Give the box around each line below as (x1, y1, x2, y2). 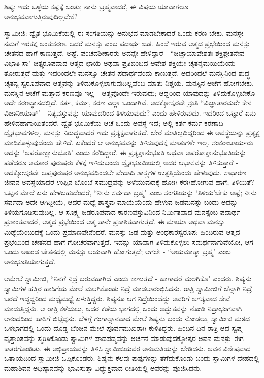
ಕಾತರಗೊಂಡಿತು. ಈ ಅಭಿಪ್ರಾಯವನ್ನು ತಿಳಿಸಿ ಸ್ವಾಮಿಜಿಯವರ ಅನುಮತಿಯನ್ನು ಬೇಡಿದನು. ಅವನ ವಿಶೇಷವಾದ (4, 343, 251, 353)
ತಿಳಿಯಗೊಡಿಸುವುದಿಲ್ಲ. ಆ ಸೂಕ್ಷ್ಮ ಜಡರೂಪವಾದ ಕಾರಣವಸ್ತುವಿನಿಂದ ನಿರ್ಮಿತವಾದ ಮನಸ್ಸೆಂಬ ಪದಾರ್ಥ (4, 206, 240, 217)
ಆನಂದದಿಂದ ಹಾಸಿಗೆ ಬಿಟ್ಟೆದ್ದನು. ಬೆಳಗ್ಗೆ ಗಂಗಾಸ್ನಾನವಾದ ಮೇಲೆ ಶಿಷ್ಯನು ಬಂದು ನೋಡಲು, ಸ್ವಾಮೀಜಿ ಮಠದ (4, 313, 250, 323)
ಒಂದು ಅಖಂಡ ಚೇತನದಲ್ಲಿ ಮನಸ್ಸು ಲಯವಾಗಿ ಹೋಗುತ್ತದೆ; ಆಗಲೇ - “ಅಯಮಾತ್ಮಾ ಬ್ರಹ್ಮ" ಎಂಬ (4, 246, 231, 257)
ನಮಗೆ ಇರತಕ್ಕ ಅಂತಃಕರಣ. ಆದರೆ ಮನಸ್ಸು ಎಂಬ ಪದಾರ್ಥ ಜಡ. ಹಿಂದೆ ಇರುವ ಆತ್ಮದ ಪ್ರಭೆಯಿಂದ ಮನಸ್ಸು (4, 37, 250, 48)
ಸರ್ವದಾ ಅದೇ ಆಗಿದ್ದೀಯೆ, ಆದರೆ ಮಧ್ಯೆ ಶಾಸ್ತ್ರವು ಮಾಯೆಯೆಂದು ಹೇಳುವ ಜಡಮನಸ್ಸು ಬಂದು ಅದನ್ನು (4, 197, 238, 207)
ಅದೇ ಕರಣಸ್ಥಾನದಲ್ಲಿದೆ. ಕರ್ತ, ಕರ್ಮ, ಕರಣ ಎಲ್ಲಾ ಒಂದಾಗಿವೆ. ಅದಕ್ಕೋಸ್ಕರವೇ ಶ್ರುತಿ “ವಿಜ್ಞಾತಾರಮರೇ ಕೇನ (4, 97, 252, 108)
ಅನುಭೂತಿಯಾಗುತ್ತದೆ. (4, 256, 56, 267)
